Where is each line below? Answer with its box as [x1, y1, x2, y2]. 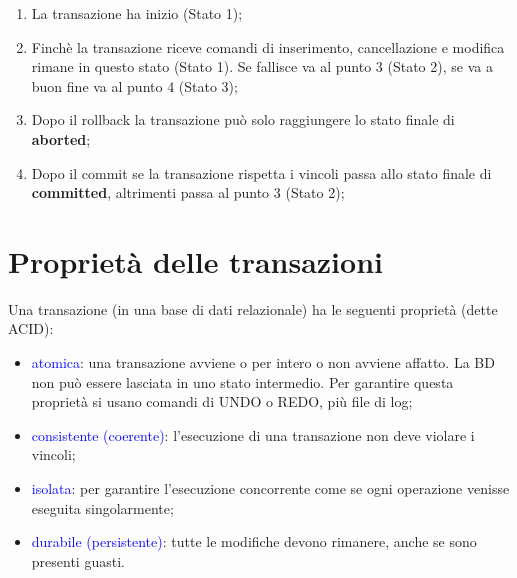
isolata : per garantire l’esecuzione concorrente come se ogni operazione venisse [31, 478, 510, 499]
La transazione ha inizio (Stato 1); [31, 3, 243, 23]
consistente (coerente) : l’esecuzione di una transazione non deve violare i [31, 424, 475, 445]
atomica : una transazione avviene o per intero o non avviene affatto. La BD [31, 352, 495, 373]
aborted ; [31, 128, 91, 149]
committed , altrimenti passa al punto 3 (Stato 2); [31, 182, 345, 203]
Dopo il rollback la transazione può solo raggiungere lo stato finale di [31, 109, 455, 130]
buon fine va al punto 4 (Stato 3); [31, 75, 238, 96]
